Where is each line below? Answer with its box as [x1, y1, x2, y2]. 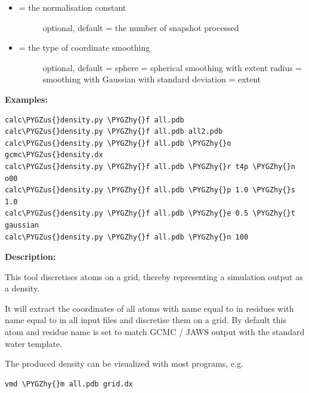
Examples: [5, 93, 48, 105]
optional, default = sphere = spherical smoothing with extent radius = [42, 61, 302, 73]
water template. [5, 337, 63, 349]
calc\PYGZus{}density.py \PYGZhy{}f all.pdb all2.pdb [5, 127, 223, 136]
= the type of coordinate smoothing [18, 41, 150, 54]
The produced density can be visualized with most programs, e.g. [5, 357, 243, 370]
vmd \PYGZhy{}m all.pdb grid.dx [5, 379, 133, 388]
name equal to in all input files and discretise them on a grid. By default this [5, 314, 286, 326]
